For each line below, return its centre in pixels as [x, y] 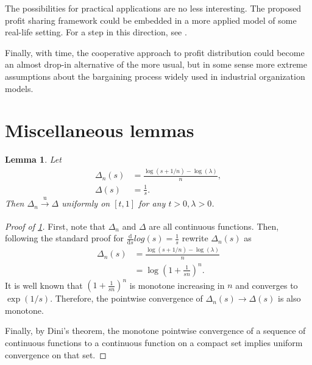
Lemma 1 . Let [33, 159]
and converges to [267, 285]
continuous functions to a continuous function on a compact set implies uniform [154, 343]
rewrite [195, 238]
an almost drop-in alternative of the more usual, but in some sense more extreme [156, 64]
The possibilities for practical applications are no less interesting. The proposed [153, 8]
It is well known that [44, 285]
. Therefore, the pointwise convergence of [126, 298]
